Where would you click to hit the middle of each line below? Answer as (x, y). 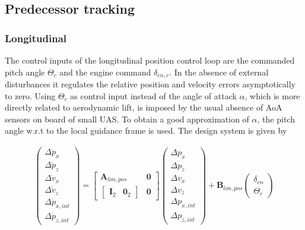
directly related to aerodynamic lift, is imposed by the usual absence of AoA (144, 107)
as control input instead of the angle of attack (153, 95)
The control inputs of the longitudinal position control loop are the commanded (150, 60)
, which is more (272, 95)
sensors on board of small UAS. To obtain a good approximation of (127, 119)
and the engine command (105, 72)
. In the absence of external (219, 72)
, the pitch (276, 119)
